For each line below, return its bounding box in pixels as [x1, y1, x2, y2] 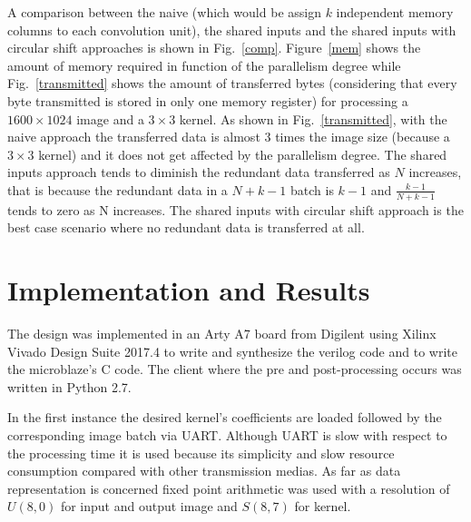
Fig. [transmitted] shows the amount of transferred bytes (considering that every [7, 74, 457, 93]
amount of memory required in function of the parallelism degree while [7, 55, 401, 74]
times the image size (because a [275, 127, 450, 146]
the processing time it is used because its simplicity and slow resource [7, 443, 395, 462]
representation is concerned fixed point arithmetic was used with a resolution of [7, 478, 450, 497]
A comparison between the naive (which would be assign [7, 3, 321, 21]
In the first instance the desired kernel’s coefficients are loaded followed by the [7, 408, 442, 427]
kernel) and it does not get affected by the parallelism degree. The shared [38, 144, 447, 163]
